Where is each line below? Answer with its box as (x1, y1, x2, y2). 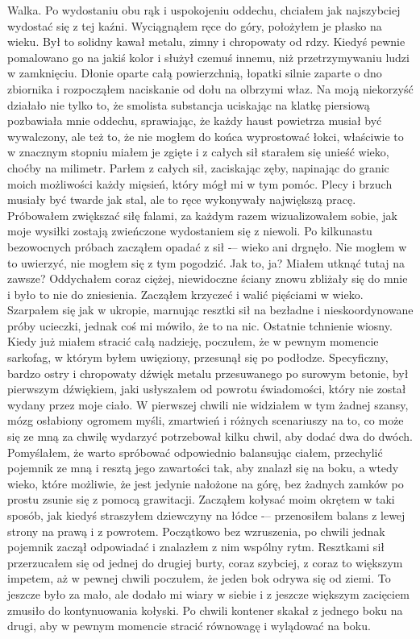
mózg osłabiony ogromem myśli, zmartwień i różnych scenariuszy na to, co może (7, 412, 404, 429)
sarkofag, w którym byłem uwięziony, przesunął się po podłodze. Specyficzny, (7, 349, 389, 366)
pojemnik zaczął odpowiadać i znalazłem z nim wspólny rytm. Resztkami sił (7, 538, 385, 555)
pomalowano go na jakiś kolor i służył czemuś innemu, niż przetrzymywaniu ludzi (7, 48, 410, 65)
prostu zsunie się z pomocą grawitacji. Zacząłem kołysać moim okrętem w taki (7, 491, 395, 508)
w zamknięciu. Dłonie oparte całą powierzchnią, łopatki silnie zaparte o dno (7, 64, 382, 81)
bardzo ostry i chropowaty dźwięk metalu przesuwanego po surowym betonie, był (7, 364, 409, 381)
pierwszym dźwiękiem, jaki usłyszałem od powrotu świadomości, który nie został (7, 380, 406, 397)
